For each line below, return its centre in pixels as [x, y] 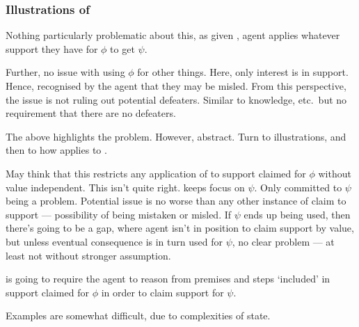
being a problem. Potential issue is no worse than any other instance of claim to [176, 201]
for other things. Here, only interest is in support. [243, 72]
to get [122, 48]
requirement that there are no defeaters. [91, 113]
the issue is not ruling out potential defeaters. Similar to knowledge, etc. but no [176, 99]
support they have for [52, 48]
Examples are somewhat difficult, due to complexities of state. [138, 316]
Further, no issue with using [65, 72]
